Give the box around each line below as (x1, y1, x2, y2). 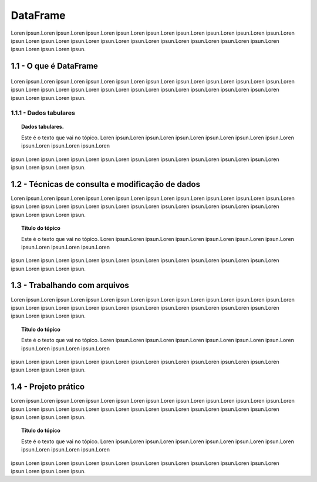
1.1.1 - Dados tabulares (11, 109, 76, 117)
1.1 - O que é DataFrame (11, 61, 98, 71)
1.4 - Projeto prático (11, 382, 85, 392)
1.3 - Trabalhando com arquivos (11, 280, 129, 290)
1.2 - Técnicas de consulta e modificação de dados (11, 179, 201, 189)
